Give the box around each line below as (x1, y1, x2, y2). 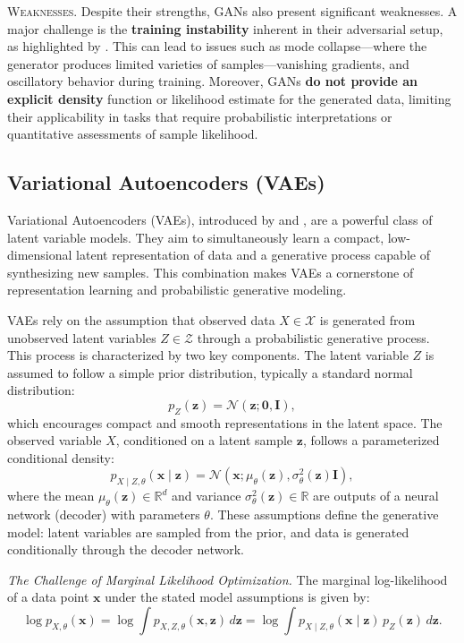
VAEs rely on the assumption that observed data (7, 310, 275, 329)
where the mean (7, 486, 95, 505)
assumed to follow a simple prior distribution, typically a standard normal (7, 363, 413, 382)
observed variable (7, 431, 102, 450)
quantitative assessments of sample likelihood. (7, 124, 258, 143)
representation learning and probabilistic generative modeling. (7, 280, 347, 299)
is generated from (319, 310, 416, 329)
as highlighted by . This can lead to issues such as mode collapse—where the (7, 37, 427, 56)
